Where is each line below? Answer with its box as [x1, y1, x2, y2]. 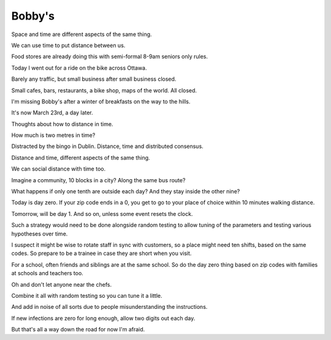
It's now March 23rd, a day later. [11, 109, 93, 116]
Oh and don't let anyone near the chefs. [11, 281, 112, 288]
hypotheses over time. [11, 230, 68, 237]
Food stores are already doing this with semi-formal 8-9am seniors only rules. [11, 53, 208, 61]
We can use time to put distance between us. [11, 42, 126, 49]
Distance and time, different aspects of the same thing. [11, 153, 150, 161]
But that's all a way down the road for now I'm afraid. [11, 326, 145, 333]
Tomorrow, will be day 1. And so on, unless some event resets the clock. [11, 210, 193, 217]
